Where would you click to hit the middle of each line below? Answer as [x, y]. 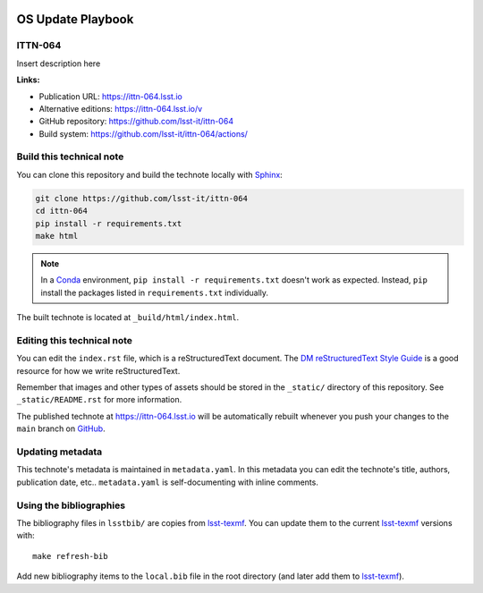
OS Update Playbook [75, 19]
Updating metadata [59, 452]
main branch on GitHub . [61, 428]
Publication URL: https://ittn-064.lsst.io [110, 96]
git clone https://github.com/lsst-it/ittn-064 [141, 198]
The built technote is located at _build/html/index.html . [128, 318]
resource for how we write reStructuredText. [98, 370]
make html [57, 236]
